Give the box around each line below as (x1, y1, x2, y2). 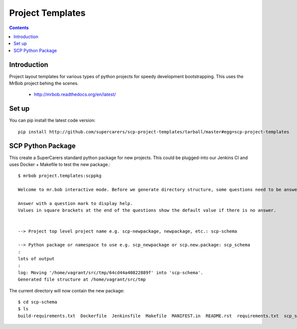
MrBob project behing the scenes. (9, 81, 79, 86)
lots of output (18, 256, 55, 262)
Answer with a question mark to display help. (18, 201, 133, 206)
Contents (9, 25, 29, 31)
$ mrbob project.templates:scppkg (18, 173, 101, 179)
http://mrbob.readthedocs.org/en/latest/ (34, 91, 116, 97)
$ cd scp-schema (18, 299, 57, 305)
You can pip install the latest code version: (9, 118, 96, 123)
